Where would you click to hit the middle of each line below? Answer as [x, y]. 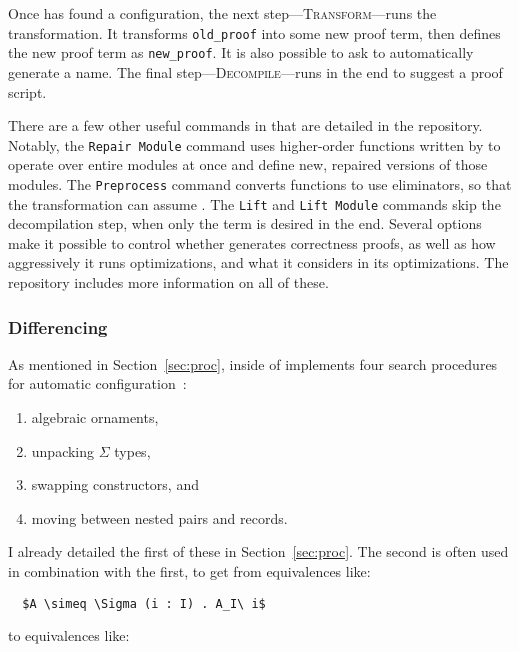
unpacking [63, 450]
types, [132, 450]
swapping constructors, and [115, 484]
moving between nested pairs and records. [159, 517]
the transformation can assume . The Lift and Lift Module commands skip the [254, 203]
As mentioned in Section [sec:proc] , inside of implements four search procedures [253, 363]
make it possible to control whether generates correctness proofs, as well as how [252, 242]
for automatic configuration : [97, 383]
